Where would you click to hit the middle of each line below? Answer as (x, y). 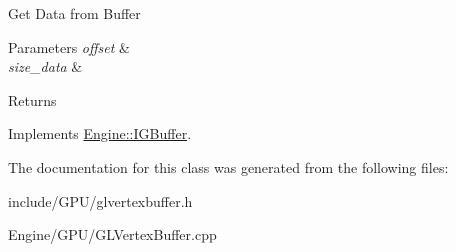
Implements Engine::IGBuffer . (100, 133)
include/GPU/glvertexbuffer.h (100, 200)
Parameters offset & (69, 46)
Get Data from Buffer (74, 13)
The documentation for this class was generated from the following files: (228, 166)
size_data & (45, 66)
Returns (32, 99)
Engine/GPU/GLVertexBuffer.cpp (112, 234)
